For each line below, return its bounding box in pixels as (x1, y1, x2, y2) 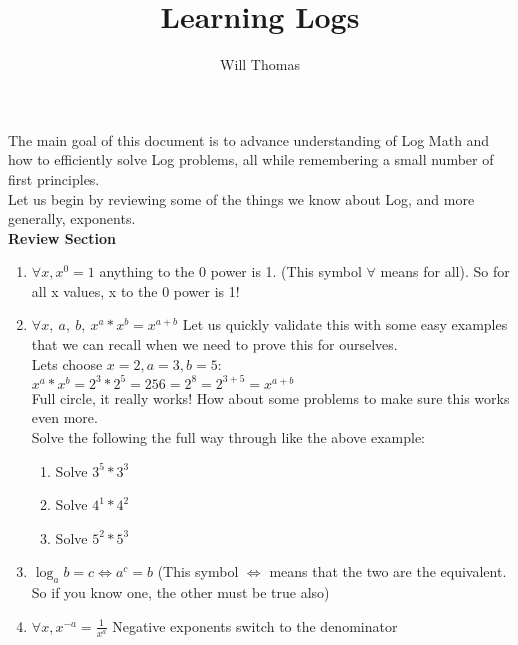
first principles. (8, 168, 100, 189)
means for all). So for (380, 261, 510, 282)
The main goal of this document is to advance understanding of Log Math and (8, 129, 490, 150)
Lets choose (31, 353, 103, 374)
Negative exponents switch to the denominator (112, 615, 398, 636)
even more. (31, 407, 98, 428)
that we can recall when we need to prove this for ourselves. (31, 334, 398, 355)
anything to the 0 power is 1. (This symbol (99, 261, 362, 282)
